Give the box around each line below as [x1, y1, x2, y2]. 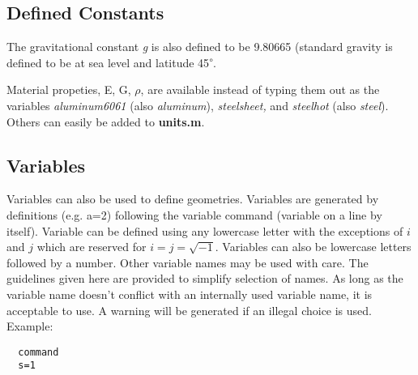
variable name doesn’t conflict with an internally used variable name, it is [6, 285, 373, 302]
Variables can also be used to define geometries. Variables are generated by [6, 190, 379, 207]
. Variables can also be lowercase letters [215, 238, 412, 255]
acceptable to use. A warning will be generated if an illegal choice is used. [6, 301, 372, 318]
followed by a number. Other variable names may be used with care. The [6, 254, 369, 271]
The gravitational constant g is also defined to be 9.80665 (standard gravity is [6, 38, 393, 55]
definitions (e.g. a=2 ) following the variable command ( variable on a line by [6, 206, 382, 223]
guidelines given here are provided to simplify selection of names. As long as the [6, 270, 403, 287]
